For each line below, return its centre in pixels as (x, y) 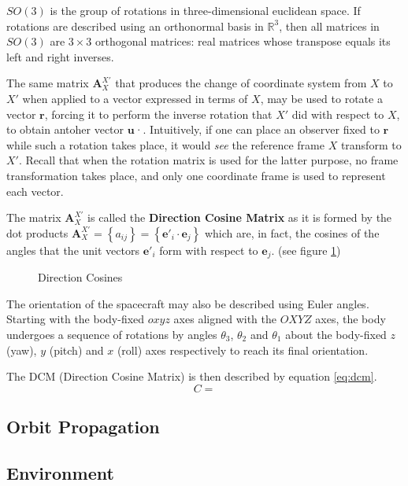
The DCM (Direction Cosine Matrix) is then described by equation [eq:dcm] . (192, 376)
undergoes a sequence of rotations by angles (112, 334)
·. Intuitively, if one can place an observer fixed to (257, 129)
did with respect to (338, 114)
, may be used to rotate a (321, 98)
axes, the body (351, 319)
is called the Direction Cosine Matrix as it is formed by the (240, 217)
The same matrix (48, 83)
